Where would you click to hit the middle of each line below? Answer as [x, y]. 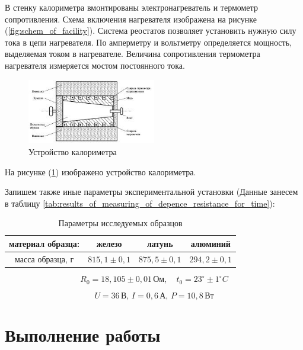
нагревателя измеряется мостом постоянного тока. [95, 65]
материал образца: [44, 243]
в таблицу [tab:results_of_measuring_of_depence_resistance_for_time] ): [140, 203]
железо [109, 243]
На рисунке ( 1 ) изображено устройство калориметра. [101, 171]
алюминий [210, 243]
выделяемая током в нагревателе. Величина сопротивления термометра [133, 54]
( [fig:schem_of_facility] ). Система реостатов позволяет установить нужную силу [151, 30]
